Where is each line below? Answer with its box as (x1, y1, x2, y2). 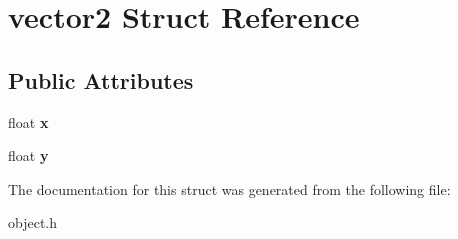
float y (8, 145, 49, 166)
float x (8, 111, 49, 132)
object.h (8, 212, 58, 233)
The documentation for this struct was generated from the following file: (8, 178, 451, 199)
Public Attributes (8, 64, 194, 95)
